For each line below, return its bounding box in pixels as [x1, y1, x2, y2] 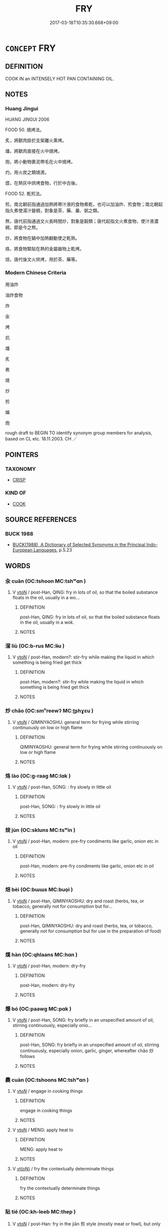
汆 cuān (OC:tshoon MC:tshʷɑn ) [5, 577, 86, 584]
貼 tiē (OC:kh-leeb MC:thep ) [5, 1208, 76, 1215]
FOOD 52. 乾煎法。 [5, 191, 44, 197]
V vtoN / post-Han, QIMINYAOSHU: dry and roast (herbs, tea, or [12, 898, 144, 904]
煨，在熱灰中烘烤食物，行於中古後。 [5, 180, 80, 186]
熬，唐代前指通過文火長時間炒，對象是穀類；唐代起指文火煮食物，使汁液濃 [5, 218, 158, 224]
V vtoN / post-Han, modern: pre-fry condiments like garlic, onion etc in [12, 838, 159, 844]
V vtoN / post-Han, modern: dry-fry [12, 962, 86, 968]
